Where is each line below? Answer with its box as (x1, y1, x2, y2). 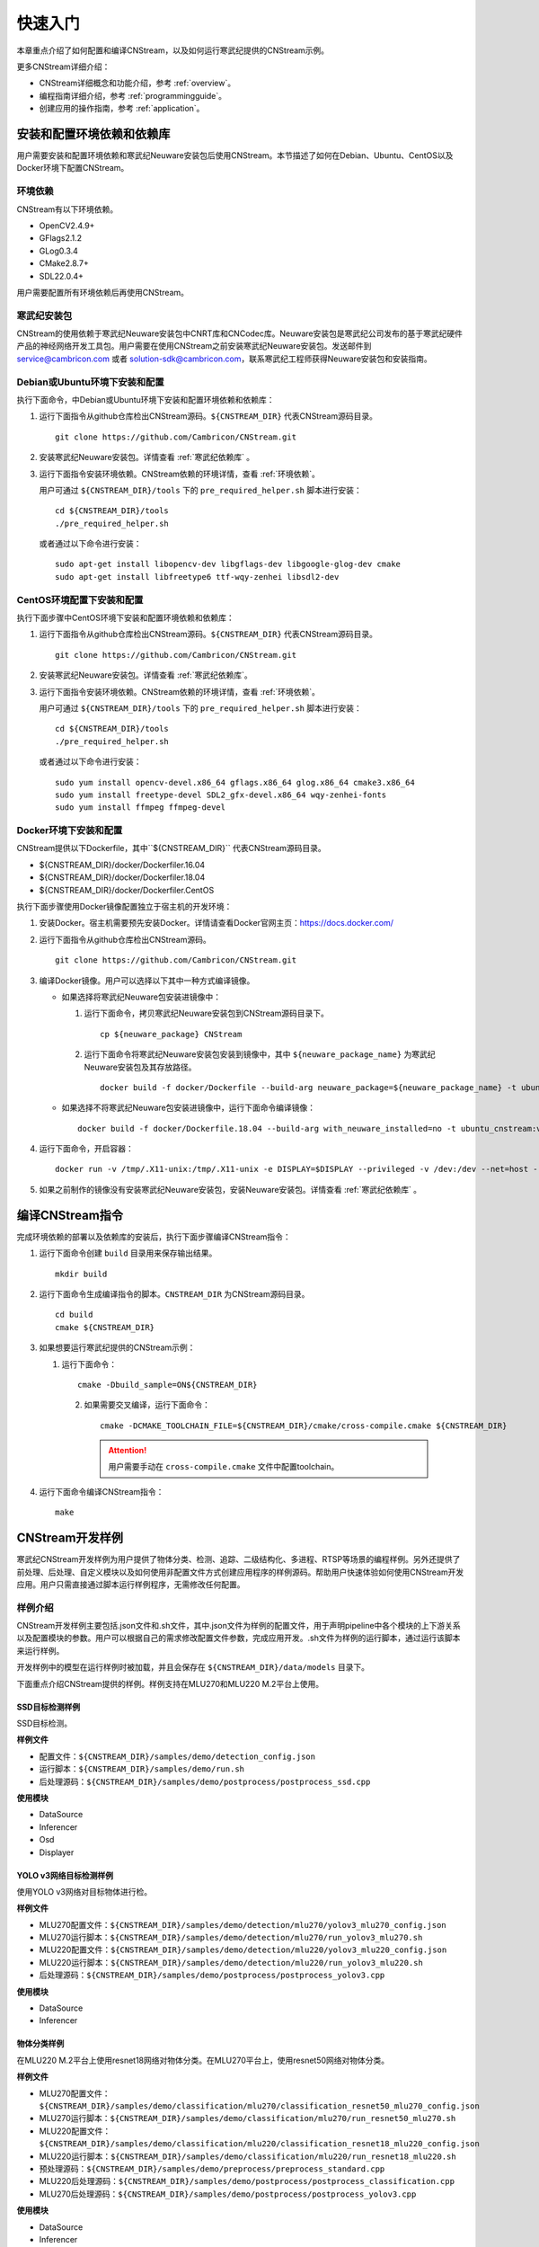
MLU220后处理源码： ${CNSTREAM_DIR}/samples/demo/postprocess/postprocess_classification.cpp (39, 2176, 455, 2187)
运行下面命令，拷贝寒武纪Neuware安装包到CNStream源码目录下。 (84, 1008, 330, 1019)
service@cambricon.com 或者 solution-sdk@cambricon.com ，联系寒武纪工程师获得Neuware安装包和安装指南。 (16, 353, 433, 364)
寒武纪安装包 (16, 309, 73, 322)
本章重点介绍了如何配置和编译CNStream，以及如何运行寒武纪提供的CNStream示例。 (16, 45, 330, 56)
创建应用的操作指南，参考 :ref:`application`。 (39, 103, 205, 114)
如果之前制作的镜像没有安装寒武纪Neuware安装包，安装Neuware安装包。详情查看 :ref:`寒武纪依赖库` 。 (39, 1184, 422, 1195)
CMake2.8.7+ (39, 258, 89, 269)
